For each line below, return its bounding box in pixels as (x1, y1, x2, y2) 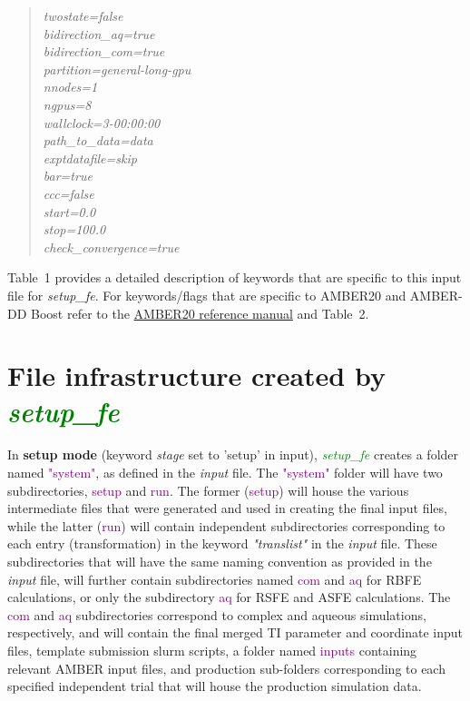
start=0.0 (43, 202, 96, 221)
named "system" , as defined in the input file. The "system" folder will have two (7, 463, 443, 481)
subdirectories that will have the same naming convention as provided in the (7, 551, 432, 570)
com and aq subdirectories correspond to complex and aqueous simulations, (7, 605, 426, 624)
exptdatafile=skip (43, 148, 137, 167)
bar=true (43, 166, 93, 185)
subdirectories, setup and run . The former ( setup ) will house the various (7, 480, 409, 499)
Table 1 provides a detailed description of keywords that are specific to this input (7, 268, 462, 287)
